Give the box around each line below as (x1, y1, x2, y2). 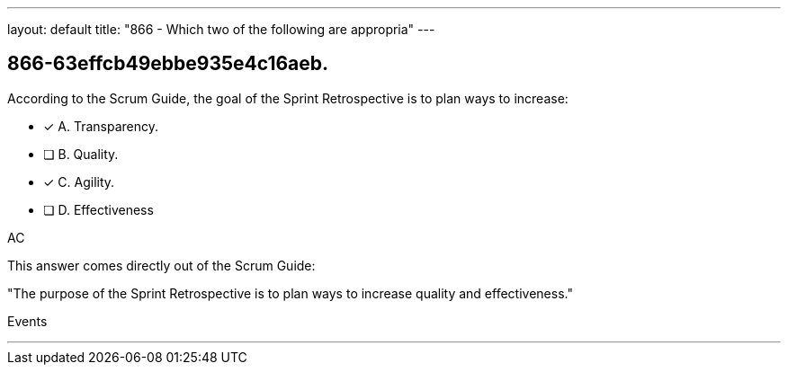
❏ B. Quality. (43, 146, 119, 162)
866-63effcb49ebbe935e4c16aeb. (7, 52, 329, 75)
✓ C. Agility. (43, 173, 115, 190)
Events (7, 313, 48, 329)
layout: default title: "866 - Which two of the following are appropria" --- (7, 22, 435, 37)
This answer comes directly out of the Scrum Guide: (7, 257, 316, 273)
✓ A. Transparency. (43, 118, 159, 134)
